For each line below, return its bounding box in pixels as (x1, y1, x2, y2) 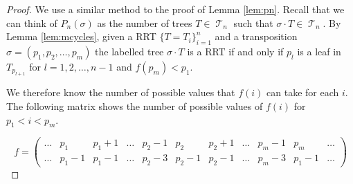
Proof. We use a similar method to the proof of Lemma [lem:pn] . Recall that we (6, 2, 345, 16)
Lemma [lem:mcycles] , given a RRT (6, 29, 156, 44)
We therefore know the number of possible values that (6, 85, 235, 100)
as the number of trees (97, 15, 192, 30)
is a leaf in (297, 44, 341, 58)
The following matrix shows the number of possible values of (6, 98, 263, 113)
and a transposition (215, 29, 298, 44)
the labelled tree (95, 44, 164, 58)
